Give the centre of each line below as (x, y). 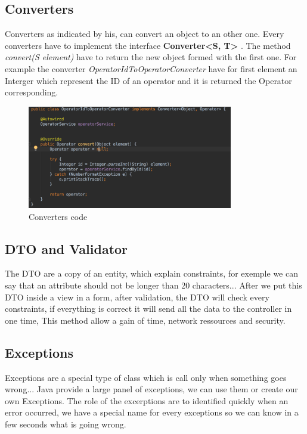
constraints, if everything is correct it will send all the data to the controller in (148, 309)
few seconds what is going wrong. (66, 424)
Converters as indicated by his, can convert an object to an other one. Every (145, 34)
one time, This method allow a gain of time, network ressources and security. (145, 320)
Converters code (58, 216)
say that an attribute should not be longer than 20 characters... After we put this (153, 285)
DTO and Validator (66, 248)
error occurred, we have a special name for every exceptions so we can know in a (152, 412)
